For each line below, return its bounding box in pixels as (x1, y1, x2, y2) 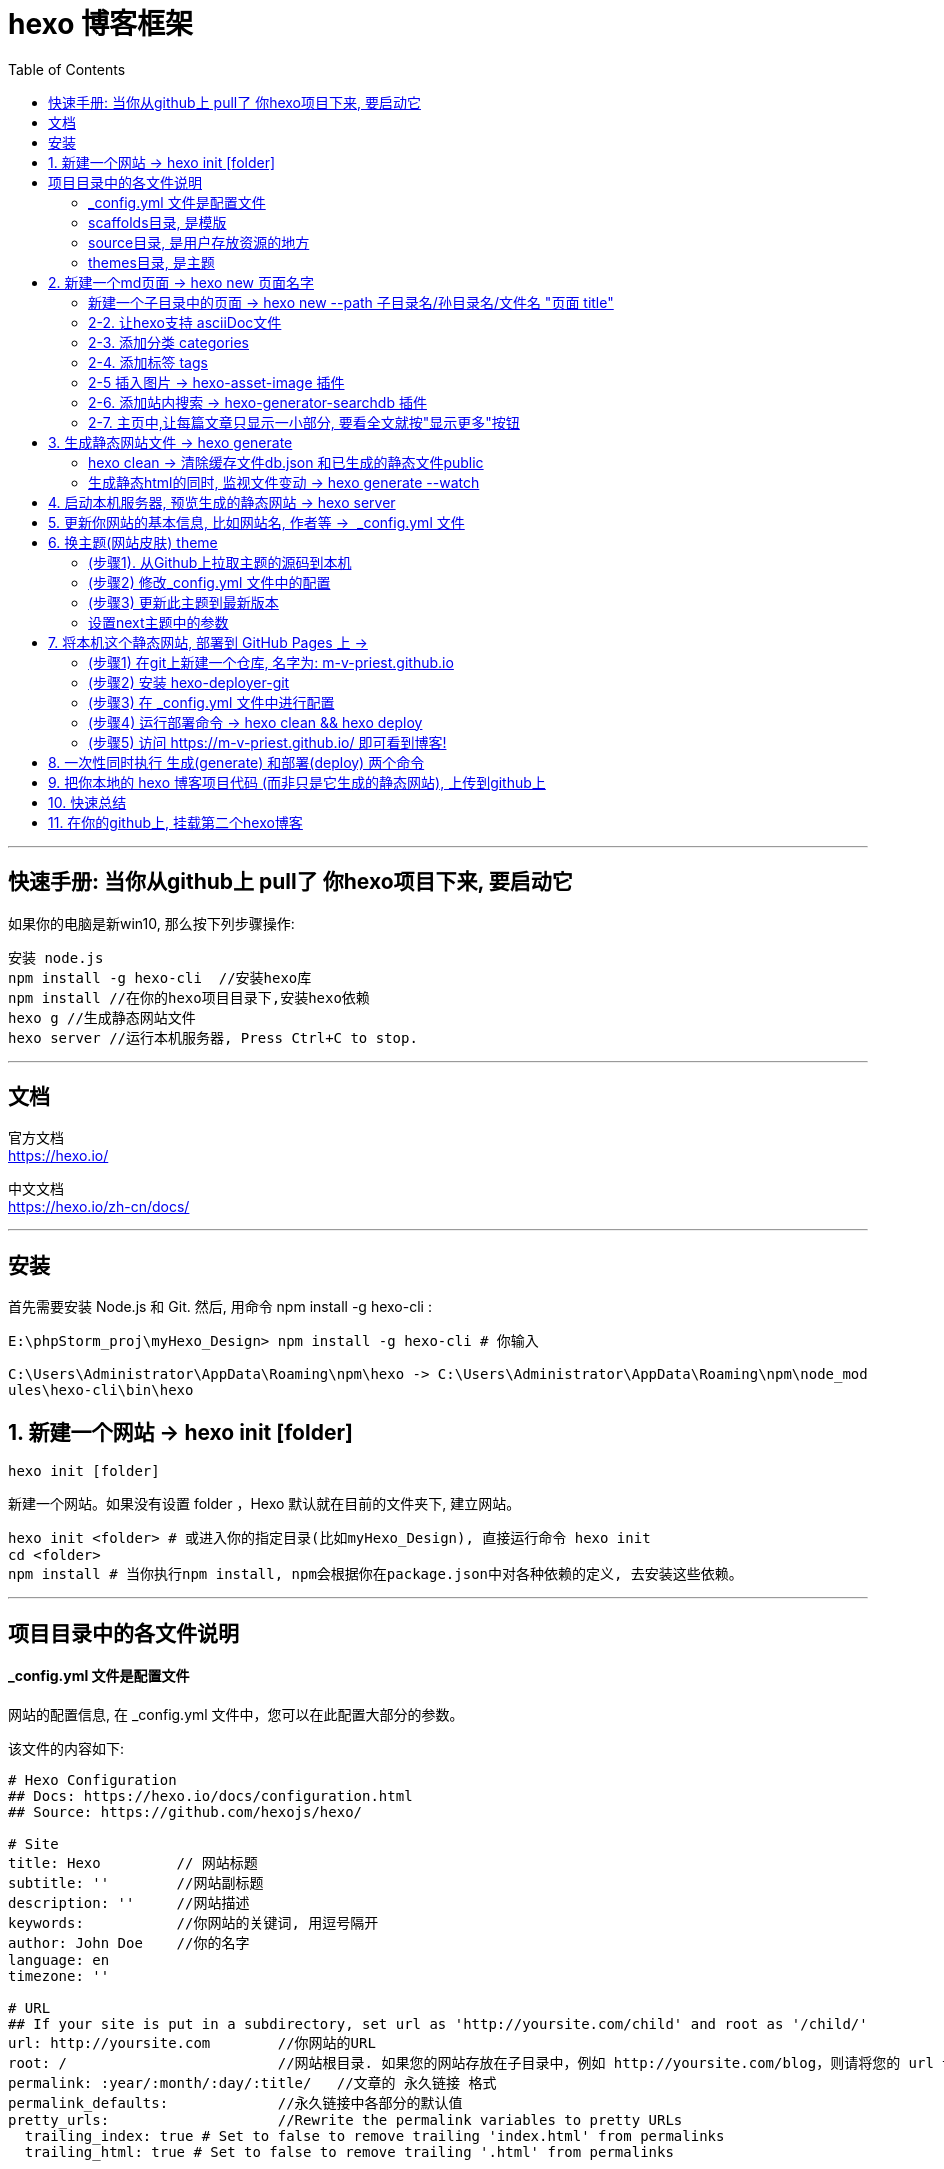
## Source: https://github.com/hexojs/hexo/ (8, 1803, 363, 1820)
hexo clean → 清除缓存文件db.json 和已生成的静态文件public (88, 453, 484, 471)
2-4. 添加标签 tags (88, 353, 208, 371)
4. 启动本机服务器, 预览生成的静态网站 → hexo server (48, 493, 396, 511)
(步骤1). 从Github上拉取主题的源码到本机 (88, 553, 352, 571)
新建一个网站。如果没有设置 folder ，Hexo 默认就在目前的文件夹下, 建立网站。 (8, 1495, 521, 1513)
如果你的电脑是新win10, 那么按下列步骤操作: (8, 914, 295, 932)
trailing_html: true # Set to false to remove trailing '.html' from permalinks (24, 2143, 674, 2160)
